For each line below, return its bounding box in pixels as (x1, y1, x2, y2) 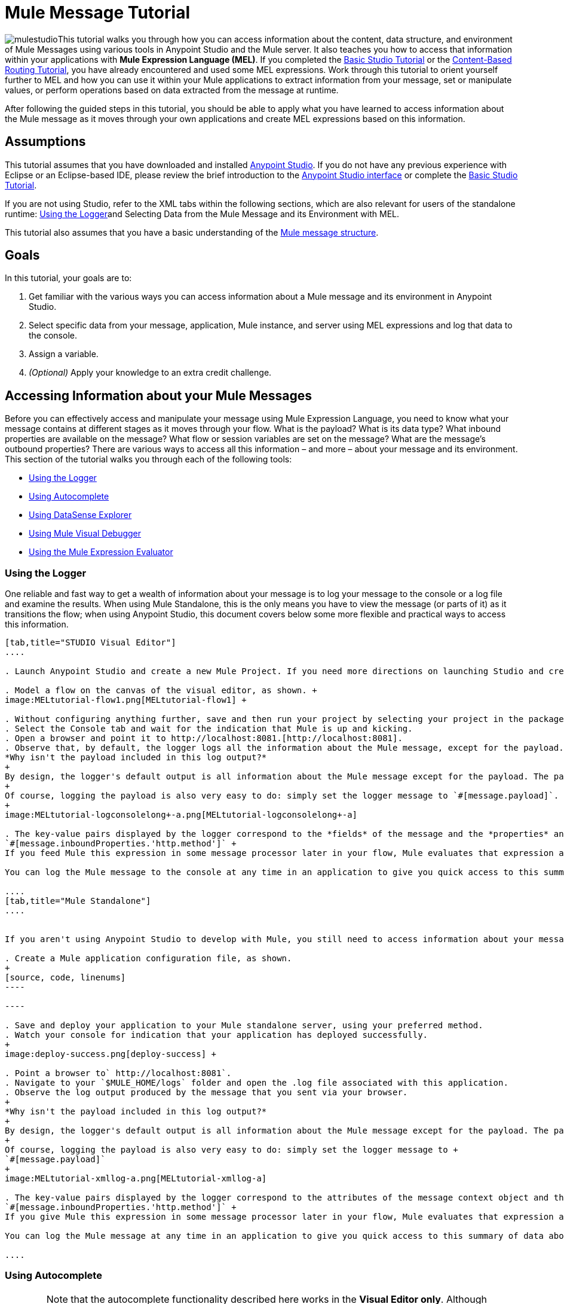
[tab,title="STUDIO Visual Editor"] (5, 638, 176, 648)
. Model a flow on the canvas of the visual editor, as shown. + (5, 685, 317, 696)
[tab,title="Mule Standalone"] (5, 896, 151, 906)
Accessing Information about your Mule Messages (5, 388, 312, 403)
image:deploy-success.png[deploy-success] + (5, 1049, 217, 1059)
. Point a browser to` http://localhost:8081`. (5, 1068, 232, 1078)
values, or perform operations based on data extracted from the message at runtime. (5, 84, 339, 95)
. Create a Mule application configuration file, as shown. (5, 953, 292, 964)
